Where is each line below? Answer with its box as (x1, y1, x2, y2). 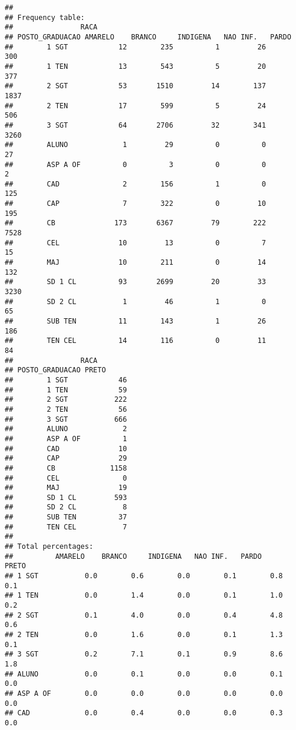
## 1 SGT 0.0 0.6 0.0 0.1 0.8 (5, 572, 283, 581)
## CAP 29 (5, 454, 127, 463)
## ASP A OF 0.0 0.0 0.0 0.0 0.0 (5, 689, 283, 698)
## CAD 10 (5, 444, 127, 453)
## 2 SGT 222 (5, 395, 127, 404)
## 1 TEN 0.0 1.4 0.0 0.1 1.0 (5, 591, 283, 600)
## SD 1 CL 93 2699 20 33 (5, 278, 266, 286)
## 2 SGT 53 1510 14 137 (5, 82, 266, 91)
